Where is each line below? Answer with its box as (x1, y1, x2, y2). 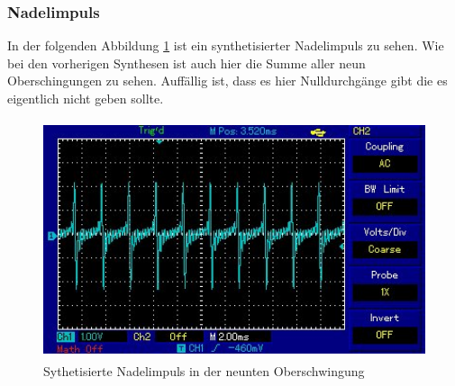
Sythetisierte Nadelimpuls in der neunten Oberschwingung (43, 361, 365, 380)
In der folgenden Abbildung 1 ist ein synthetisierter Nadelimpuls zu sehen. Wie (7, 36, 444, 55)
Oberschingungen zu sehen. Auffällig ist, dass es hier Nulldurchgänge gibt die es (7, 71, 448, 90)
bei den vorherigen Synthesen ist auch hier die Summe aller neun (7, 53, 366, 72)
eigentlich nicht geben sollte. (7, 89, 164, 107)
